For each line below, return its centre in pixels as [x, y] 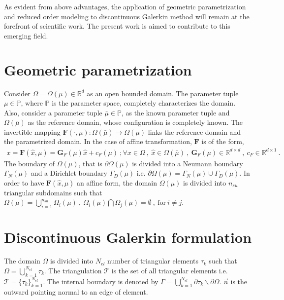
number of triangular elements [153, 261]
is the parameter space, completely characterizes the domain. [144, 103]
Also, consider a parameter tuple [53, 112]
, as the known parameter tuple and [175, 112]
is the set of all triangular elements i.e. [170, 270]
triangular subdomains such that [53, 192]
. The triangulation [73, 270]
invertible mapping [32, 131]
